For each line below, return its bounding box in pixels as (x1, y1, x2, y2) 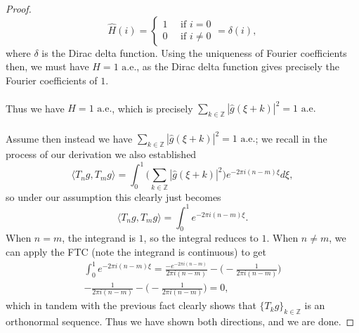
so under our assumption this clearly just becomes (6, 189, 221, 204)
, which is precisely (112, 100, 193, 115)
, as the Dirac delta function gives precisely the (136, 59, 339, 74)
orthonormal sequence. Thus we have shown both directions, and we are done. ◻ (6, 314, 355, 329)
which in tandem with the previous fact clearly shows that (6, 298, 256, 313)
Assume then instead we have (6, 131, 133, 145)
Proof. (6, 1, 32, 15)
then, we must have (6, 59, 89, 74)
